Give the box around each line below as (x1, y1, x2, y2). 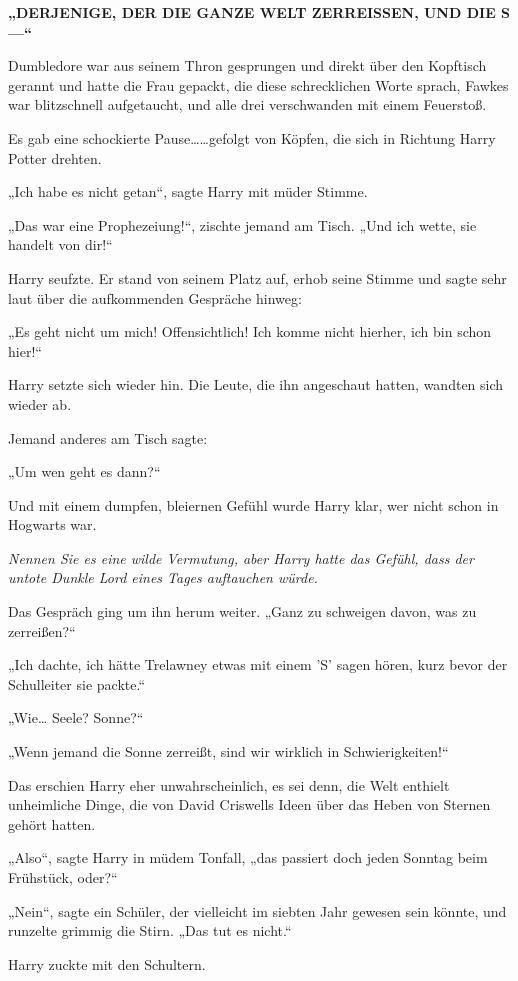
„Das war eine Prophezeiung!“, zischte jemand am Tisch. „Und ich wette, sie (8, 214, 477, 235)
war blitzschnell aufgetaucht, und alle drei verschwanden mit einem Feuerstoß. (8, 94, 487, 115)
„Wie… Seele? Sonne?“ (8, 707, 144, 728)
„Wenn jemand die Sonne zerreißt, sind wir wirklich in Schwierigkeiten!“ (8, 741, 449, 762)
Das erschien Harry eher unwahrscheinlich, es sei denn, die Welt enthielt (8, 774, 450, 795)
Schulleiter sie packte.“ (8, 673, 145, 694)
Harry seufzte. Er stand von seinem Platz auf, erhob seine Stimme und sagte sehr (8, 267, 507, 288)
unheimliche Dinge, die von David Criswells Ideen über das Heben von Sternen (8, 794, 491, 815)
